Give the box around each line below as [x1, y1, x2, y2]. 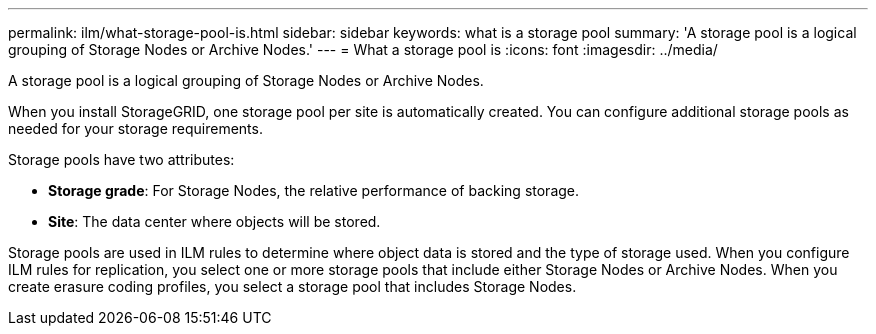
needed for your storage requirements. [8, 120, 263, 137]
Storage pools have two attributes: [8, 151, 235, 168]
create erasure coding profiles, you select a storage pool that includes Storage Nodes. [8, 278, 577, 295]
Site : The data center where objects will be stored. [48, 213, 381, 230]
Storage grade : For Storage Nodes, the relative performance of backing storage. [48, 182, 580, 199]
